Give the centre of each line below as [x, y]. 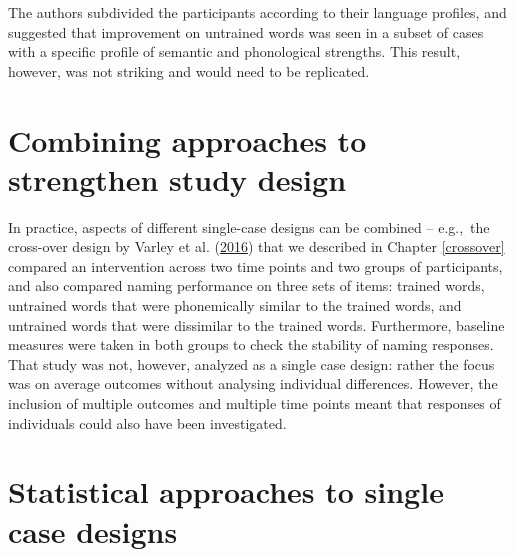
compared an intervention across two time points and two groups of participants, [255, 265]
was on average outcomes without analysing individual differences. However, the [253, 383]
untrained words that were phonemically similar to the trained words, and [235, 305]
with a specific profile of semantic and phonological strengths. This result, [234, 51]
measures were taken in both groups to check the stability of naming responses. [251, 344]
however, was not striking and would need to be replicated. [189, 70]
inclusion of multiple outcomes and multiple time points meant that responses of [254, 403]
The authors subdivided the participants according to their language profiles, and [257, 12]
